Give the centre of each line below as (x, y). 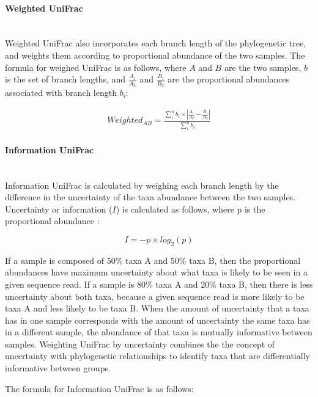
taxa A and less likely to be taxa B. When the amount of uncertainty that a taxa (157, 308)
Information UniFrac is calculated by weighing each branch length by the (142, 185)
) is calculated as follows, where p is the (190, 209)
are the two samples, (263, 67)
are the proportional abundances (229, 79)
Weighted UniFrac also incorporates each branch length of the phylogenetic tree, (156, 43)
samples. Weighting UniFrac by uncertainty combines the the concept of (140, 344)
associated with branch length (61, 93)
